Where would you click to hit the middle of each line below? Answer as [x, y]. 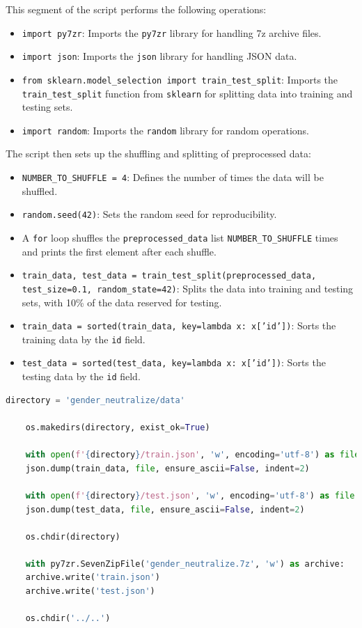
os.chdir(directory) [73, 536]
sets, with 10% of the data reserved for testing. [122, 302]
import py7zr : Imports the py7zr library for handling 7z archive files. [172, 32]
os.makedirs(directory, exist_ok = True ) [118, 427]
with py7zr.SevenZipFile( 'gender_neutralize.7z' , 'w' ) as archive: [185, 564]
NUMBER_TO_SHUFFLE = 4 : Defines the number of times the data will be [173, 177]
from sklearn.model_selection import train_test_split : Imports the [180, 79]
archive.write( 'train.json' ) [93, 578]
